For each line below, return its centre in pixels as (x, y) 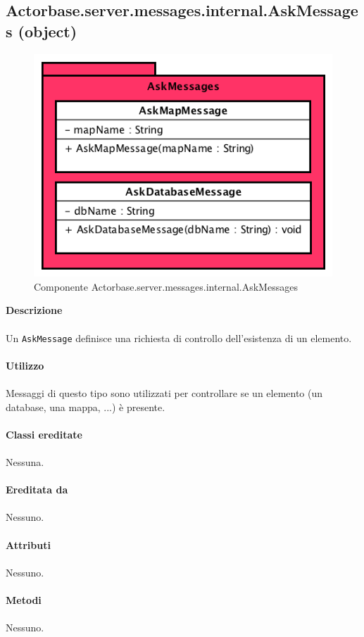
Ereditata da (37, 490)
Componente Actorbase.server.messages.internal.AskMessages (166, 286)
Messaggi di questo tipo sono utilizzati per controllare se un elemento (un (164, 393)
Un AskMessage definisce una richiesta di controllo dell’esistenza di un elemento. (179, 338)
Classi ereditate (44, 434)
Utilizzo (25, 365)
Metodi (24, 599)
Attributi (28, 544)
